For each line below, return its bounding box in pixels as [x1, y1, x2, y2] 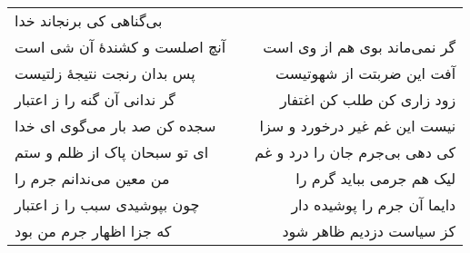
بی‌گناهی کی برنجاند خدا [15, 10, 163, 31]
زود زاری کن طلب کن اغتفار [279, 89, 456, 110]
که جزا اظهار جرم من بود [15, 220, 172, 241]
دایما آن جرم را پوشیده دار [291, 194, 456, 215]
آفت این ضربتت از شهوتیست [275, 63, 456, 83]
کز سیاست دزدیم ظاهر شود [282, 220, 456, 241]
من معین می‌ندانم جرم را [15, 168, 170, 189]
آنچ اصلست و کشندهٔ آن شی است [15, 36, 226, 57]
